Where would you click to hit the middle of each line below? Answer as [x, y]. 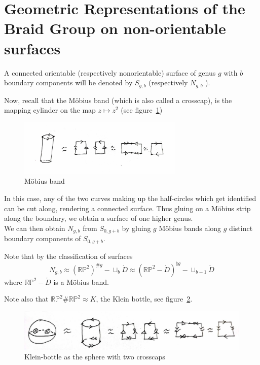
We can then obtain [35, 228]
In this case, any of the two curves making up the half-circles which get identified [130, 198]
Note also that [26, 299]
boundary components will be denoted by [68, 82]
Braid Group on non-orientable [115, 28]
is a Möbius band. [81, 281]
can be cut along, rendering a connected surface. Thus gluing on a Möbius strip [127, 208]
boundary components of [43, 238]
